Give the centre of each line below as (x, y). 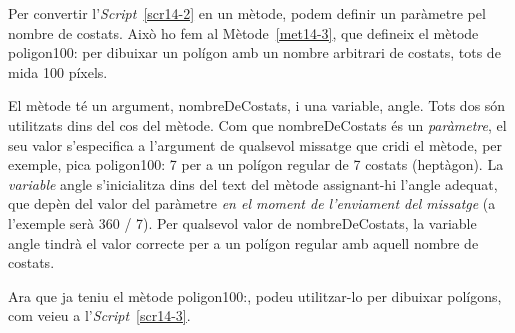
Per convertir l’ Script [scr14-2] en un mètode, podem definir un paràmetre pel (247, 13)
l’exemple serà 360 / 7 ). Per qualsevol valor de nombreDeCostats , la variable (242, 222)
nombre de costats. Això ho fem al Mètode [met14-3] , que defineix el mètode (243, 32)
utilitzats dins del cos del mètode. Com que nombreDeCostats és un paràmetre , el (257, 124)
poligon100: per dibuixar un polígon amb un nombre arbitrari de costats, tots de (254, 52)
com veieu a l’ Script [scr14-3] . (99, 315)
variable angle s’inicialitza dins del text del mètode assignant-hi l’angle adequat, (253, 183)
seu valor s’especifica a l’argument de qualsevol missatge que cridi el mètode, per (255, 144)
